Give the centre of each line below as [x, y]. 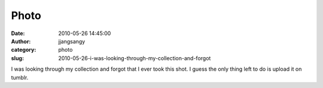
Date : [18, 33]
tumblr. [20, 77]
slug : [17, 58]
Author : [21, 41]
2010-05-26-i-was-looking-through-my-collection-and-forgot [135, 58]
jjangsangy [72, 41]
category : [24, 50]
